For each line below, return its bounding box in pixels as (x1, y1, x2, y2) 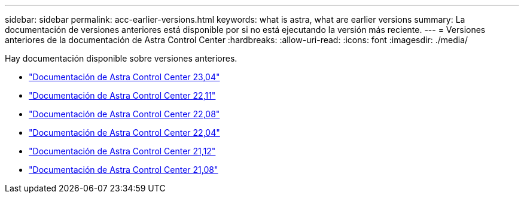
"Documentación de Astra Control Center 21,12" (29, 146, 216, 156)
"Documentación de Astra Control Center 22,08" (29, 109, 220, 119)
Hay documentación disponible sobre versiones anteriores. (5, 53, 237, 63)
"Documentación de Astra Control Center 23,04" (29, 72, 220, 82)
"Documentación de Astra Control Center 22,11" (29, 90, 216, 100)
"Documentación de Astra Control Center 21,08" (29, 165, 218, 175)
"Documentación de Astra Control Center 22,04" (29, 127, 220, 138)
